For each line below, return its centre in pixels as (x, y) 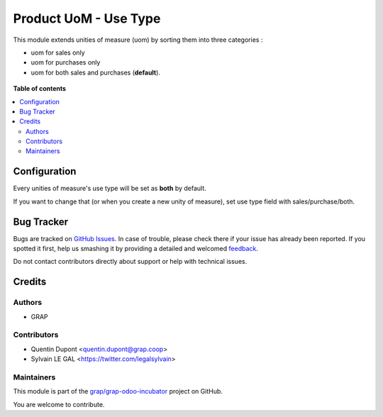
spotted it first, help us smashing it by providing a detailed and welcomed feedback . (136, 249)
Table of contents (40, 89)
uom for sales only (58, 52)
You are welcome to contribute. (59, 404)
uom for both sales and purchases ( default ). (96, 72)
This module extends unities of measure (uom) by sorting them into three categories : (138, 40)
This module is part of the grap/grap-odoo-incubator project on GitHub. (118, 391)
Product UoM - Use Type (87, 18)
